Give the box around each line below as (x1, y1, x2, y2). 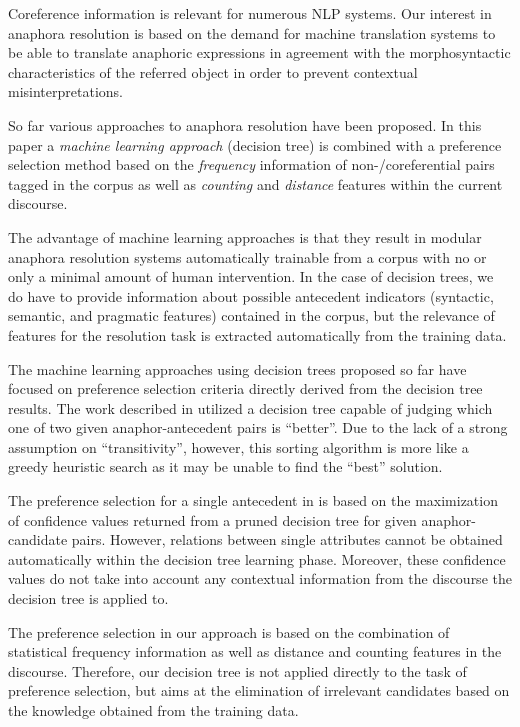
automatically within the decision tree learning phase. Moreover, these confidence (8, 548, 506, 569)
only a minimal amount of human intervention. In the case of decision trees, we (8, 266, 494, 287)
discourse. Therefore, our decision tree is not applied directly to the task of (8, 660, 467, 681)
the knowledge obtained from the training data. (8, 700, 299, 720)
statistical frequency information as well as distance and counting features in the (8, 641, 502, 662)
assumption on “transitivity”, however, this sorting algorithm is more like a (8, 436, 469, 457)
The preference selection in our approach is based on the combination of (8, 621, 450, 642)
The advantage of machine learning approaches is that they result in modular (8, 226, 482, 247)
